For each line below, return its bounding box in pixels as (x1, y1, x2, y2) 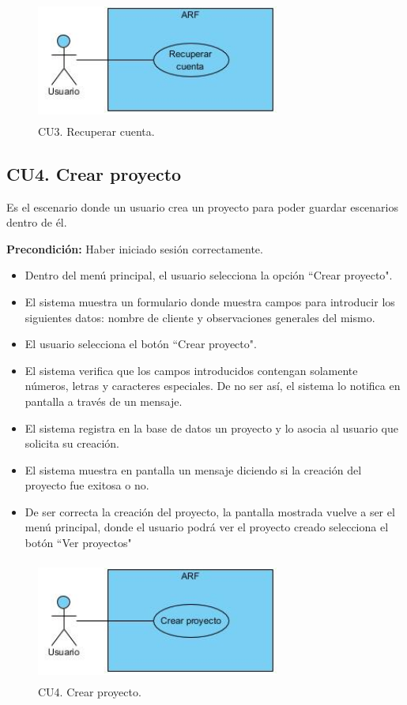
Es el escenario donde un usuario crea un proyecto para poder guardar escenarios (6, 198, 398, 215)
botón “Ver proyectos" (24, 534, 132, 551)
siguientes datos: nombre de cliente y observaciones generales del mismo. (24, 309, 375, 325)
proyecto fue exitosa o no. (24, 477, 149, 493)
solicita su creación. (24, 435, 119, 452)
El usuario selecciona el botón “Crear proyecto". (24, 336, 257, 352)
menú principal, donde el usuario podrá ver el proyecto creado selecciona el (24, 519, 389, 535)
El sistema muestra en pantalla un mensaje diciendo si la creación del (24, 461, 362, 478)
